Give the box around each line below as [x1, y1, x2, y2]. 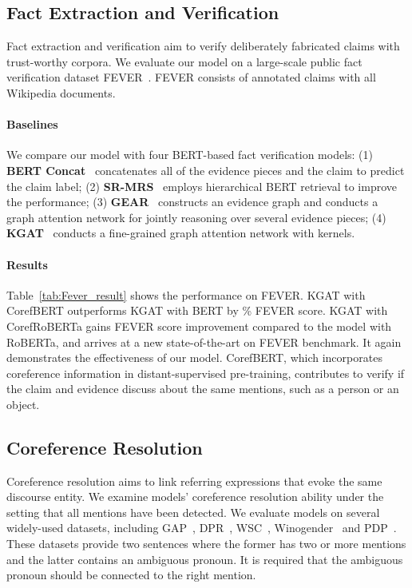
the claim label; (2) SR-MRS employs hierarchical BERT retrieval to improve [6, 177, 397, 194]
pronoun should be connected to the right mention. [6, 566, 256, 583]
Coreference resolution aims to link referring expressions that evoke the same [6, 472, 382, 489]
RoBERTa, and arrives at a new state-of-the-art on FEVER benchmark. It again [6, 333, 402, 350]
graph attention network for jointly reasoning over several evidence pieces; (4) [6, 209, 386, 225]
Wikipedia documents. [6, 84, 116, 101]
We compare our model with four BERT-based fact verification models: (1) [6, 146, 374, 163]
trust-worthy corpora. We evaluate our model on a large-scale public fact [6, 53, 362, 70]
